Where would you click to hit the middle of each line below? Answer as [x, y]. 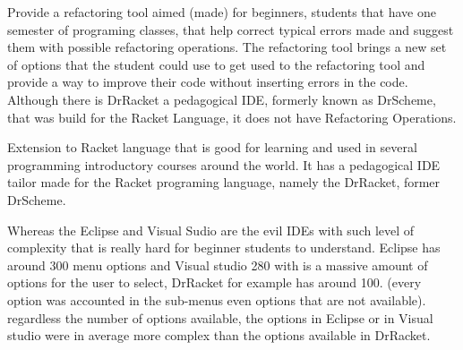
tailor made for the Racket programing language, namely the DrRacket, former [224, 182]
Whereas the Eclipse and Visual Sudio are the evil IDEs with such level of [211, 230]
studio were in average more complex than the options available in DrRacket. [219, 335]
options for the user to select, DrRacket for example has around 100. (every [214, 282]
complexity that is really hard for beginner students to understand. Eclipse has [224, 248]
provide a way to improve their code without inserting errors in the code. [208, 82]
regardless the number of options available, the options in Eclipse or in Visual [220, 317]
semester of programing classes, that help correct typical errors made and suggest [231, 29]
